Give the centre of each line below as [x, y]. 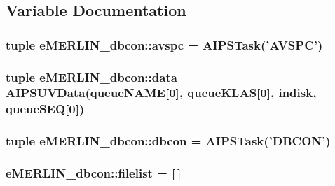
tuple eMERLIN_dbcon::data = [99, 77]
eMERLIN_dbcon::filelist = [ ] [94, 173]
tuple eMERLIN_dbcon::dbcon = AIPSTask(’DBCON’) [168, 141]
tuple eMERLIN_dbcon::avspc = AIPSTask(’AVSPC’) [164, 44]
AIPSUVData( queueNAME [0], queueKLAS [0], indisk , [161, 93]
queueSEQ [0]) [45, 109]
